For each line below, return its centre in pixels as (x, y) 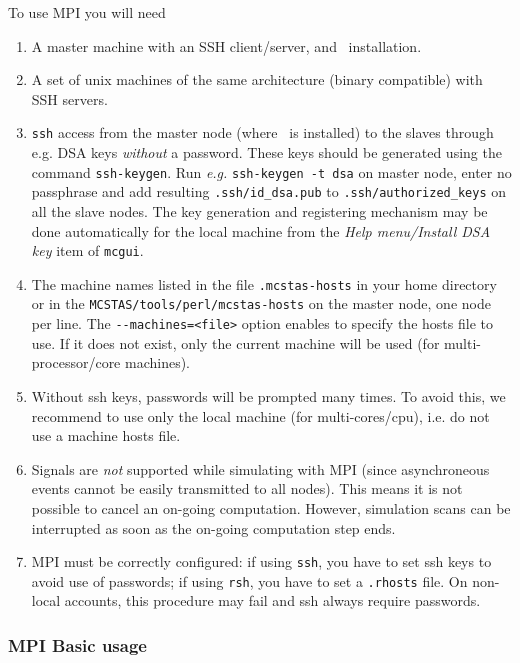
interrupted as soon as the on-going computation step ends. (213, 527)
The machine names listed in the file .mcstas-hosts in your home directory (264, 283)
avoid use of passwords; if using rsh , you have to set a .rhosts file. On (249, 580)
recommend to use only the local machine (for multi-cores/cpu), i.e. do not (260, 415)
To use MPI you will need (87, 12)
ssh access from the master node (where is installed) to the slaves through (262, 132)
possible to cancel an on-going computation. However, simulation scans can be (271, 507)
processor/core (76, 362)
